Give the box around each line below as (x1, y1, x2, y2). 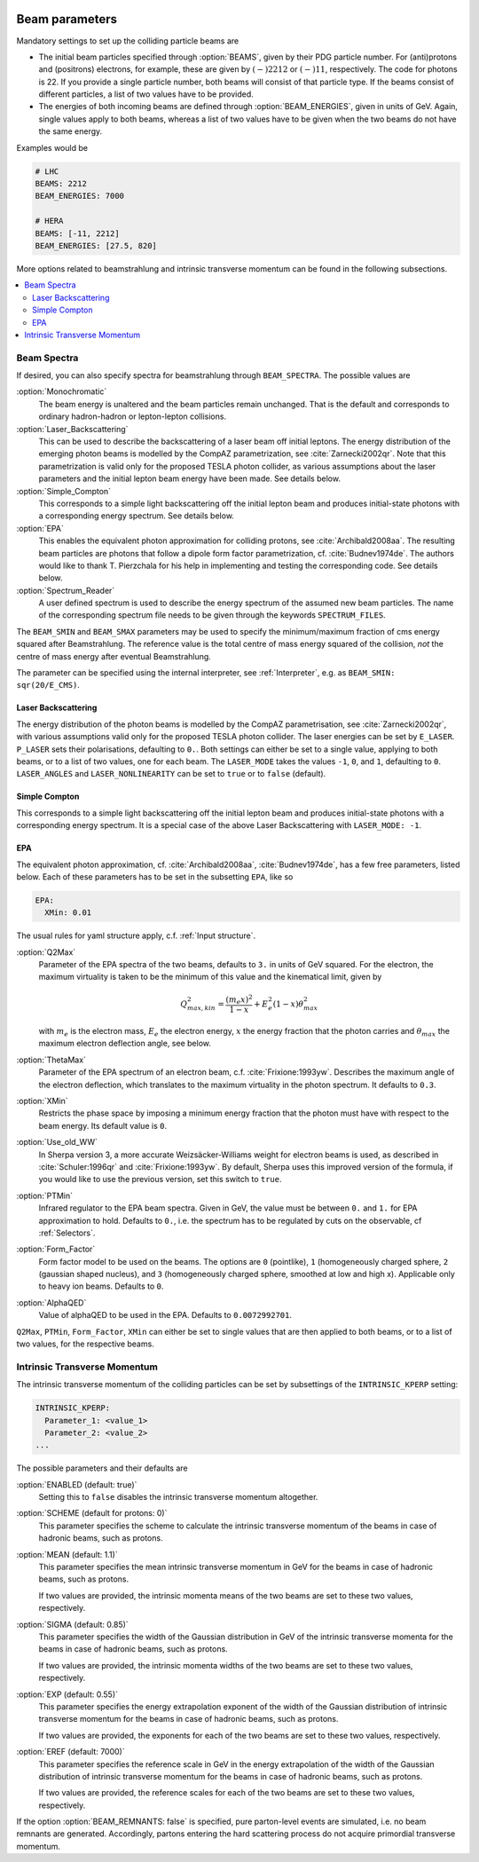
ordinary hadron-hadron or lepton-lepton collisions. (38, 411, 226, 422)
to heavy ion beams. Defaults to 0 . (38, 1281, 164, 1291)
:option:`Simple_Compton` (16, 485, 111, 496)
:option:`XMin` (16, 1096, 68, 1106)
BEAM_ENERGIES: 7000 (35, 191, 124, 201)
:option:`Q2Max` (16, 946, 76, 958)
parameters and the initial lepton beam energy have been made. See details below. (38, 473, 342, 484)
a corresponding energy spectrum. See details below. (38, 510, 235, 521)
